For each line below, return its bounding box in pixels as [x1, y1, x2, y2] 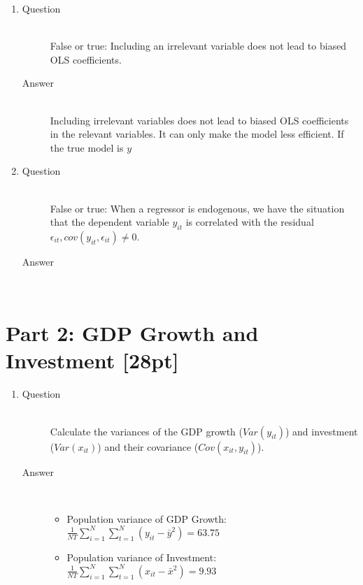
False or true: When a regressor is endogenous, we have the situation [50, 201, 345, 215]
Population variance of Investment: [66, 549, 217, 564]
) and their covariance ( [97, 439, 199, 454]
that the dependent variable [50, 215, 169, 229]
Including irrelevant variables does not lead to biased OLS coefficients [50, 113, 349, 127]
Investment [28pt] [6, 346, 179, 375]
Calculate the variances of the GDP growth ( [50, 424, 243, 438]
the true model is [50, 140, 124, 154]
